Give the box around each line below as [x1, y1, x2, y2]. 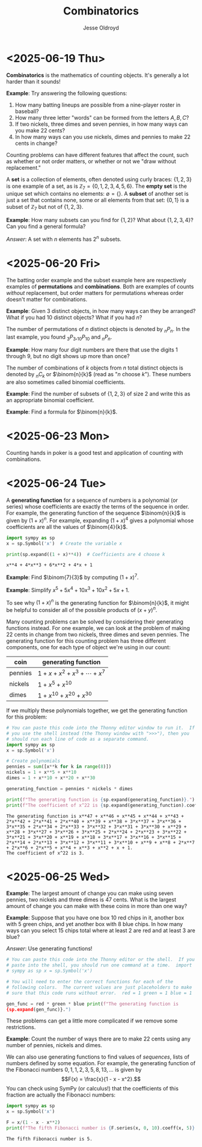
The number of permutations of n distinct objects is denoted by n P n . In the [6, 325, 191, 334]
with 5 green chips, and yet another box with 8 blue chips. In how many [6, 921, 183, 928]
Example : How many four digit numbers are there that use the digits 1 [6, 346, 179, 353]
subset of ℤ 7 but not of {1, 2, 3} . [6, 203, 84, 212]
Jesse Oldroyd [83, 24, 119, 31]
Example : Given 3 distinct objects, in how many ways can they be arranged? [6, 307, 196, 314]
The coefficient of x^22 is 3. [6, 850, 85, 856]
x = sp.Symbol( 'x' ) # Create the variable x [6, 540, 122, 546]
